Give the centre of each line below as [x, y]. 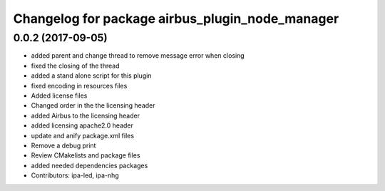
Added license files [59, 95]
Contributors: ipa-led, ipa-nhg [75, 175]
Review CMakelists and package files [86, 155]
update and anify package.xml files [83, 135]
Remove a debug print [63, 145]
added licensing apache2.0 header [82, 125]
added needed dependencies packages [89, 165]
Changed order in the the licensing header [93, 105]
